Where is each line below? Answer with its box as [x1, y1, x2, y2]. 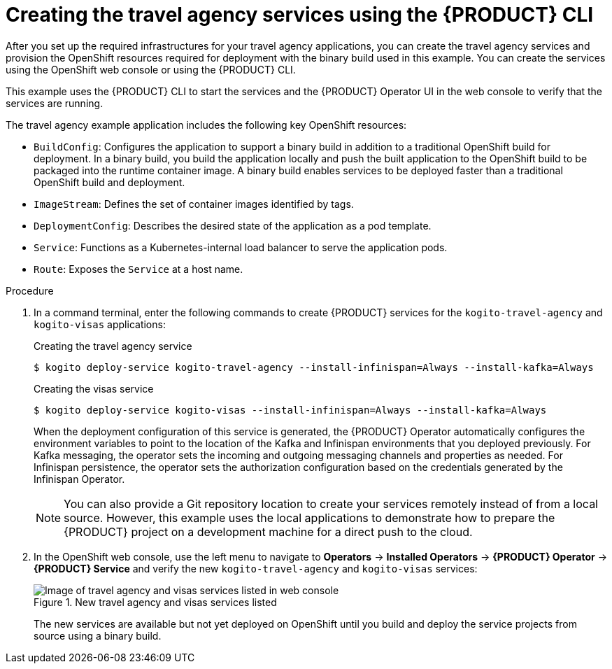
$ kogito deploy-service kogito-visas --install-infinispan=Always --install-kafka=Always [34, 404, 547, 416]
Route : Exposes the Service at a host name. [34, 262, 243, 275]
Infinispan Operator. [34, 472, 125, 485]
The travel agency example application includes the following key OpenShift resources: [6, 118, 407, 131]
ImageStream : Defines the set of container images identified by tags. [34, 197, 354, 210]
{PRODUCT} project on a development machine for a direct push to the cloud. [64, 524, 473, 539]
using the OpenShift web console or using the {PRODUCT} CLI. [6, 63, 296, 76]
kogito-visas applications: [34, 318, 166, 330]
